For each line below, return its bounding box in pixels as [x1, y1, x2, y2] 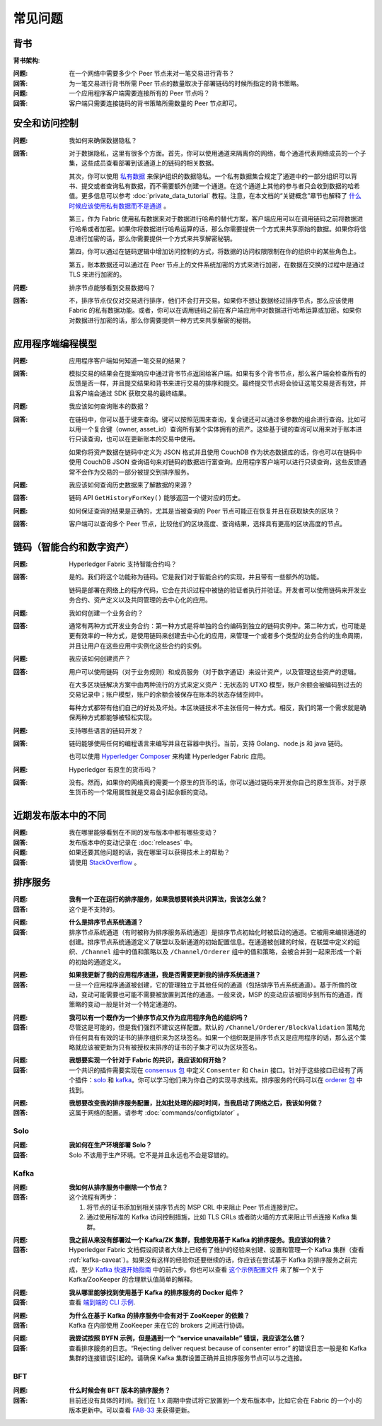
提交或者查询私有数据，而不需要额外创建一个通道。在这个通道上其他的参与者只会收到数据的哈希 [81, 182, 360, 190]
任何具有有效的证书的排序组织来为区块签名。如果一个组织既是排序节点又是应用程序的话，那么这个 [74, 1033, 360, 1041]
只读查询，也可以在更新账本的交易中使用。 [74, 435, 199, 444]
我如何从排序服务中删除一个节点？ [69, 1183, 168, 1191]
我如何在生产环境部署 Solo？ [69, 1141, 152, 1149]
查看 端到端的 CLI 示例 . [69, 1298, 136, 1306]
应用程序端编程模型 [13, 337, 97, 349]
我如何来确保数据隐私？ [69, 136, 137, 144]
